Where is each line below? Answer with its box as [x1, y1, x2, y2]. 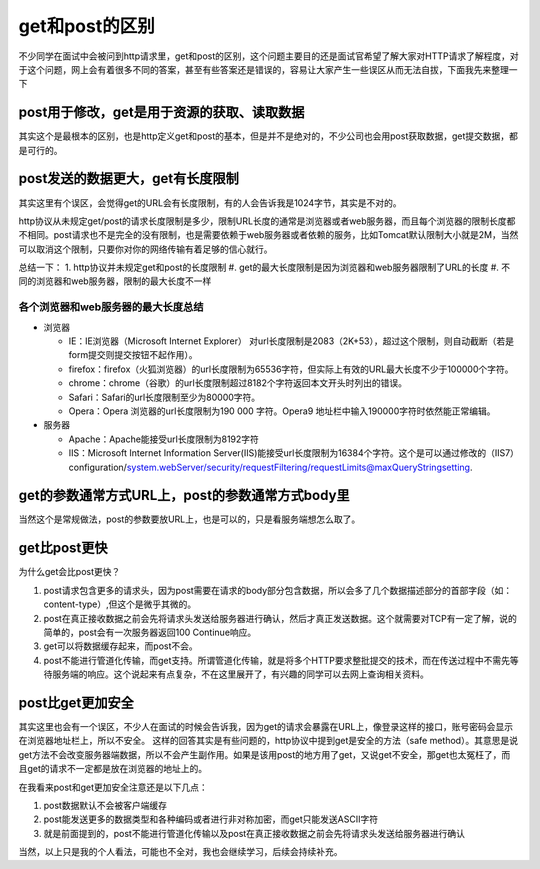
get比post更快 [18, 540, 109, 557]
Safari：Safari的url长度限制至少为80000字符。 [68, 391, 261, 403]
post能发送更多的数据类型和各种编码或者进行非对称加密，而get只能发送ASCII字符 [43, 813, 379, 825]
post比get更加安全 [18, 694, 135, 711]
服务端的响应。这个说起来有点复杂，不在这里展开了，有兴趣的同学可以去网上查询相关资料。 [51, 668, 429, 680]
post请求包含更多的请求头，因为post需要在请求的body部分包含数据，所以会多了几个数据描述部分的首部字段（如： [43, 584, 513, 596]
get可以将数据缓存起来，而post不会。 [43, 640, 199, 652]
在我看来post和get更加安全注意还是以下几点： [18, 781, 209, 793]
